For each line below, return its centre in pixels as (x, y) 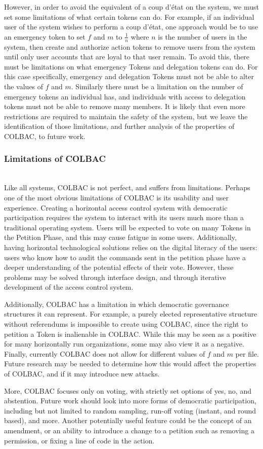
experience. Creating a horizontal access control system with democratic (116, 207)
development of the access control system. (69, 287)
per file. (247, 353)
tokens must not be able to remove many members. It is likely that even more (125, 106)
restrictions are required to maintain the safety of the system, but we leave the (126, 116)
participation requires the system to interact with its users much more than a (124, 217)
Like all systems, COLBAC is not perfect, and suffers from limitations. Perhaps (127, 187)
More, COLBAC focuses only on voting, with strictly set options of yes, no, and (128, 390)
